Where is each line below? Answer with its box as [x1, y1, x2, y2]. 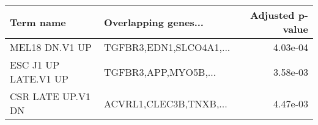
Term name [10, 15, 66, 29]
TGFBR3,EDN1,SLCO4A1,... [103, 40, 231, 54]
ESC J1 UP [10, 58, 60, 72]
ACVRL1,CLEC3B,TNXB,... [103, 96, 227, 110]
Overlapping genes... [103, 15, 204, 29]
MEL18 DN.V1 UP [10, 40, 92, 54]
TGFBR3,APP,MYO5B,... [103, 64, 216, 79]
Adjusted [250, 8, 295, 22]
